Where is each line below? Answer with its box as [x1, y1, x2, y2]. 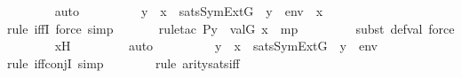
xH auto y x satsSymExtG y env [54, 36, 378, 55]
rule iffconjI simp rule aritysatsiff [7, 53, 240, 72]
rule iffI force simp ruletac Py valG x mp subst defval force [7, 19, 455, 37]
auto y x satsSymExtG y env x [54, 2, 323, 19]
